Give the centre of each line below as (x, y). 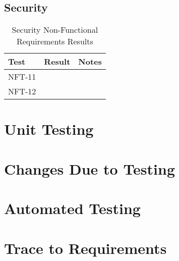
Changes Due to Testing (90, 168)
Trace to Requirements (85, 248)
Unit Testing (49, 129)
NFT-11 (22, 77)
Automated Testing (72, 208)
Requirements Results (55, 41)
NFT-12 (22, 91)
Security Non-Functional (55, 30)
